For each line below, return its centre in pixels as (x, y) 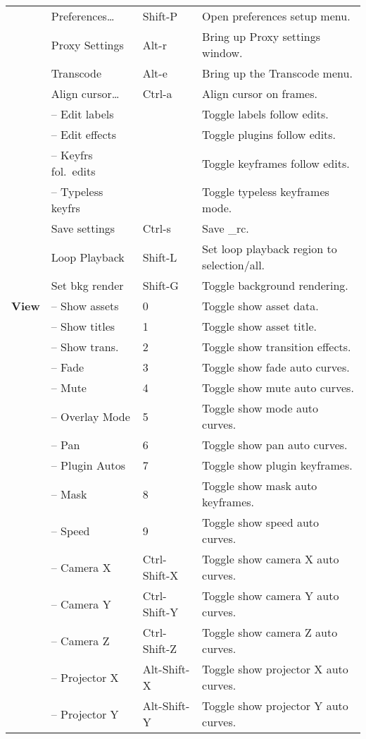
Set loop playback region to (270, 249)
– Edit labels (82, 114)
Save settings (83, 228)
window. (222, 53)
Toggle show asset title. (259, 326)
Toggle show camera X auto (271, 559)
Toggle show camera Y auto (271, 596)
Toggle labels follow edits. (265, 114)
